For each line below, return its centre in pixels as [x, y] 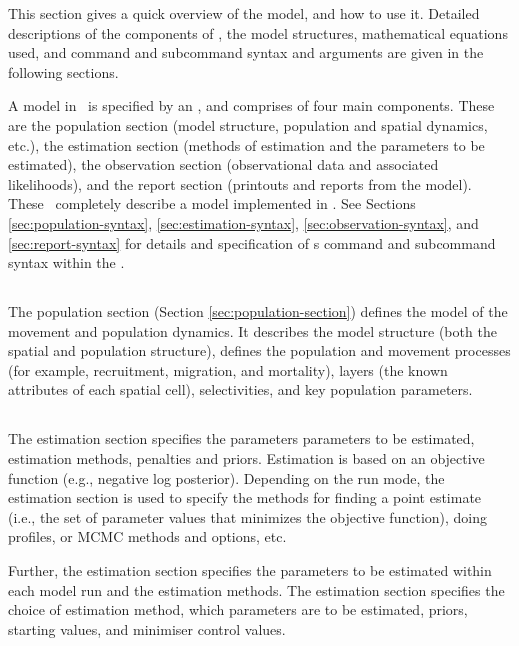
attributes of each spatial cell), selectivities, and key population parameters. [240, 389]
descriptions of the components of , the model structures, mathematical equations [258, 32]
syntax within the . [66, 262]
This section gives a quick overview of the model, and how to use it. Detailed [244, 13]
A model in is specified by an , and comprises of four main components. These [251, 105]
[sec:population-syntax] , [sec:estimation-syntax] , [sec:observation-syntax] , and [243, 222]
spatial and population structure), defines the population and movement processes [259, 350]
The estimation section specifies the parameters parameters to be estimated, [241, 438]
